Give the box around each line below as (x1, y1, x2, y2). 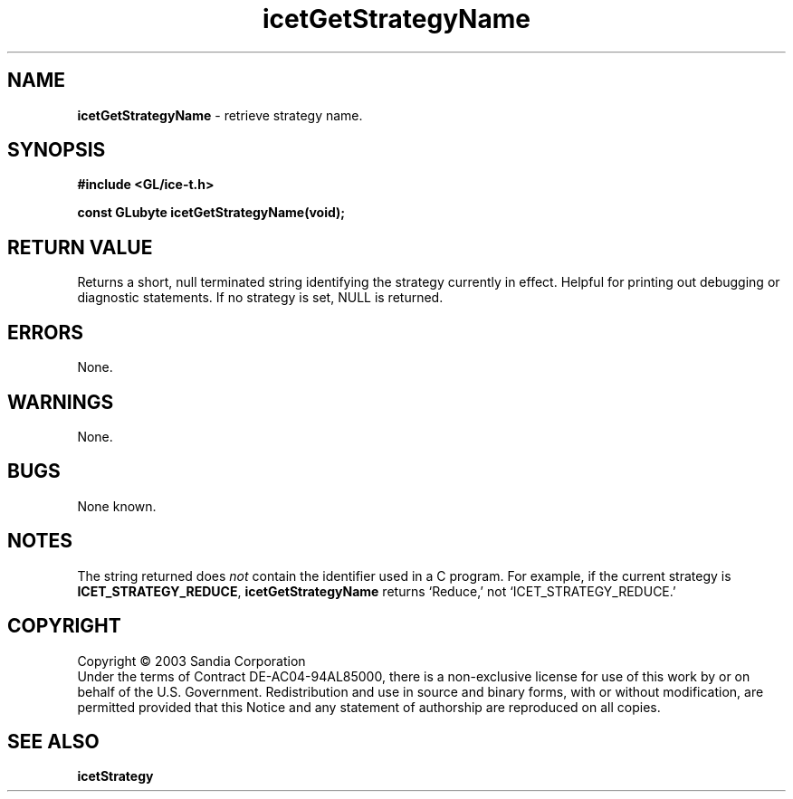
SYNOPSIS (7, 138, 106, 162)
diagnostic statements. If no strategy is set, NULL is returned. (77, 290, 444, 306)
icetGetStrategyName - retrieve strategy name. (77, 107, 363, 123)
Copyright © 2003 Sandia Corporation (77, 652, 306, 669)
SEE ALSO (7, 729, 100, 753)
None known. (77, 498, 157, 514)
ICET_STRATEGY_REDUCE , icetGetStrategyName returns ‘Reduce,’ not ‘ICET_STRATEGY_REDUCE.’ (77, 583, 676, 599)
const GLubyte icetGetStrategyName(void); (77, 205, 346, 221)
